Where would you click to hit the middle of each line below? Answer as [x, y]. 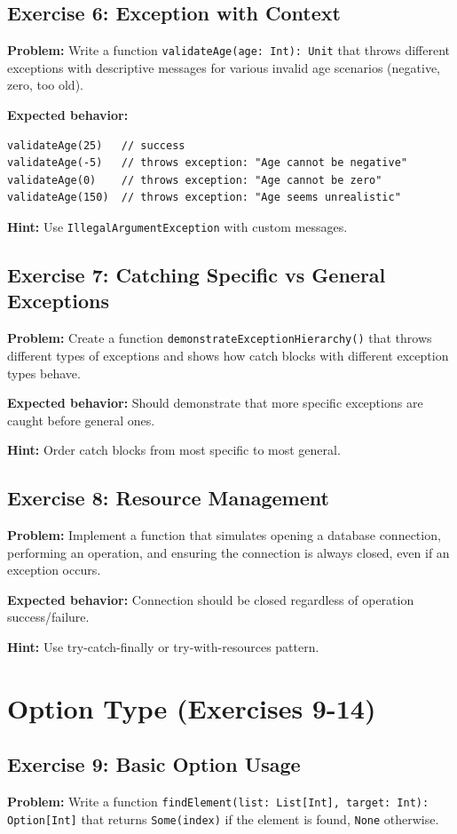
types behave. [44, 373]
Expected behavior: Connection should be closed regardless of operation [211, 599]
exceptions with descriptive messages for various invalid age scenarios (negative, [224, 67]
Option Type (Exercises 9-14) [192, 707]
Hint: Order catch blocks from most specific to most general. [174, 450]
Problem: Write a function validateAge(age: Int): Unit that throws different [228, 50]
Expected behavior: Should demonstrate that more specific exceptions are [215, 403]
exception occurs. [54, 570]
